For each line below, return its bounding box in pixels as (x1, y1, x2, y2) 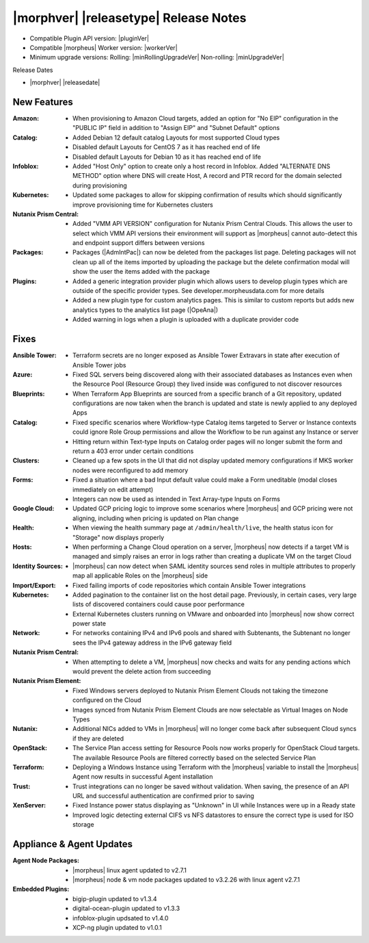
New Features (12, 96, 73, 107)
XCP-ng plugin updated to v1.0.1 (72, 923, 162, 931)
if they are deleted (72, 734, 124, 742)
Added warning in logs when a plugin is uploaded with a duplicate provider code (72, 315, 299, 324)
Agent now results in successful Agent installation (72, 773, 213, 781)
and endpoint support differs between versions (72, 239, 205, 247)
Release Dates (12, 66, 53, 74)
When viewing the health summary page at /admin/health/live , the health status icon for (72, 524, 334, 532)
